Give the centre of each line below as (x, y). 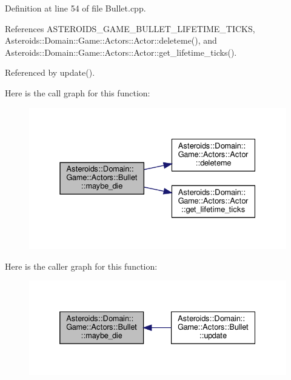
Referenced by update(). (50, 72)
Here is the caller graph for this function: (81, 266)
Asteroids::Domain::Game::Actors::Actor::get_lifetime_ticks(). (121, 52)
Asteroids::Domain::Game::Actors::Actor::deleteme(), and (111, 40)
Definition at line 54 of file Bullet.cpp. (75, 8)
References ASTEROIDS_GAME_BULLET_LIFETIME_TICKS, (130, 28)
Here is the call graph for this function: (78, 92)
